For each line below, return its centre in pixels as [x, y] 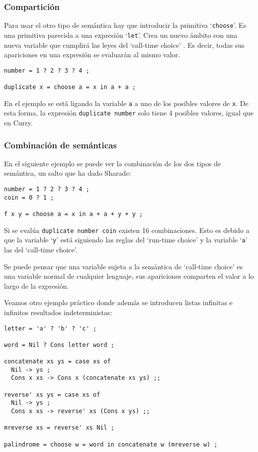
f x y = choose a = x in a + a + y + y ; [74, 214]
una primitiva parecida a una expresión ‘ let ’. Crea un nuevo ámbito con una [121, 35]
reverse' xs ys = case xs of [52, 395]
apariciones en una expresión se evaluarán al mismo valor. [92, 55]
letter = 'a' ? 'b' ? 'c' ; [50, 328]
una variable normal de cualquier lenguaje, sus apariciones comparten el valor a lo [129, 276]
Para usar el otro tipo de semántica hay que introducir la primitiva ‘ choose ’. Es [125, 25]
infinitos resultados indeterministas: [58, 312]
